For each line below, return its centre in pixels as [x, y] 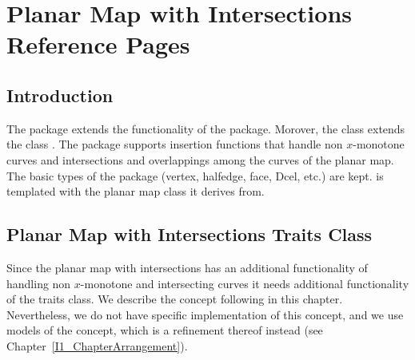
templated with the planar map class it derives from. [136, 191]
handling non [39, 283]
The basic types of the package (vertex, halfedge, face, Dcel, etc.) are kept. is [195, 175]
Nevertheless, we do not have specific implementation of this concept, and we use [205, 314]
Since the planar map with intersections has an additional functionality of [187, 267]
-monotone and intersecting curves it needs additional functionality [245, 283]
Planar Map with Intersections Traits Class [190, 234]
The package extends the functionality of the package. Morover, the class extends [206, 128]
